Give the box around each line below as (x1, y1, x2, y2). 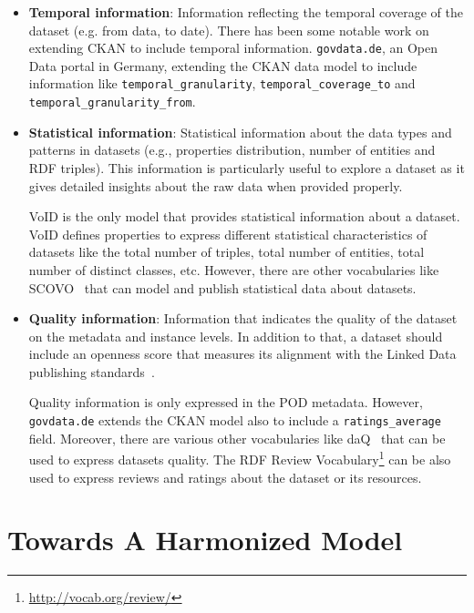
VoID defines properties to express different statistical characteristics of (28, 224, 428, 243)
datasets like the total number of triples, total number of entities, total (28, 242, 425, 261)
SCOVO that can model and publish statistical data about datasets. (28, 278, 417, 297)
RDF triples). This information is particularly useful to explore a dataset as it (28, 158, 465, 177)
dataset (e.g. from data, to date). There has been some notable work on (28, 20, 429, 39)
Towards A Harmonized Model (7, 521, 403, 558)
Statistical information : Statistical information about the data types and (28, 122, 452, 141)
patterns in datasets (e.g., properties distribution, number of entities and (28, 140, 436, 159)
